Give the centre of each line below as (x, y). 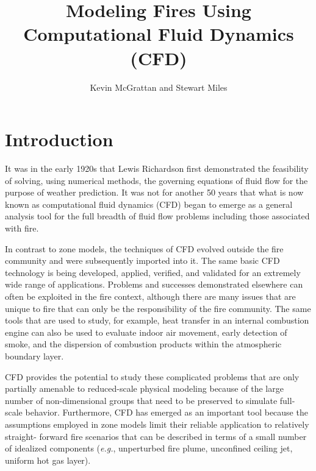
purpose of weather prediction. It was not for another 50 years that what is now (154, 192)
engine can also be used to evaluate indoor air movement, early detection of (146, 332)
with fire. (22, 228)
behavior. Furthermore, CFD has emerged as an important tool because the (167, 412)
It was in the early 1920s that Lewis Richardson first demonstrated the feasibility (157, 168)
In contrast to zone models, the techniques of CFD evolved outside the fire (144, 248)
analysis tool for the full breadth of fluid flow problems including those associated (157, 216)
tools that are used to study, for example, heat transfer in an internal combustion (157, 320)
